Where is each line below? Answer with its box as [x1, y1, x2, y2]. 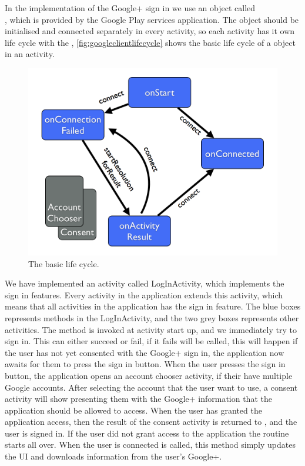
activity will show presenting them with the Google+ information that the [5, 392, 272, 405]
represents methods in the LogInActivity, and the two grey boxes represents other [5, 311, 299, 324]
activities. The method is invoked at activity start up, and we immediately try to [5, 323, 297, 335]
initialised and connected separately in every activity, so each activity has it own [5, 25, 295, 37]
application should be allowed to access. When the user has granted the [5, 404, 262, 416]
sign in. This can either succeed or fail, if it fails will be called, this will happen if [5, 335, 298, 347]
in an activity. [5, 48, 55, 60]
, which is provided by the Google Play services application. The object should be [5, 13, 299, 25]
